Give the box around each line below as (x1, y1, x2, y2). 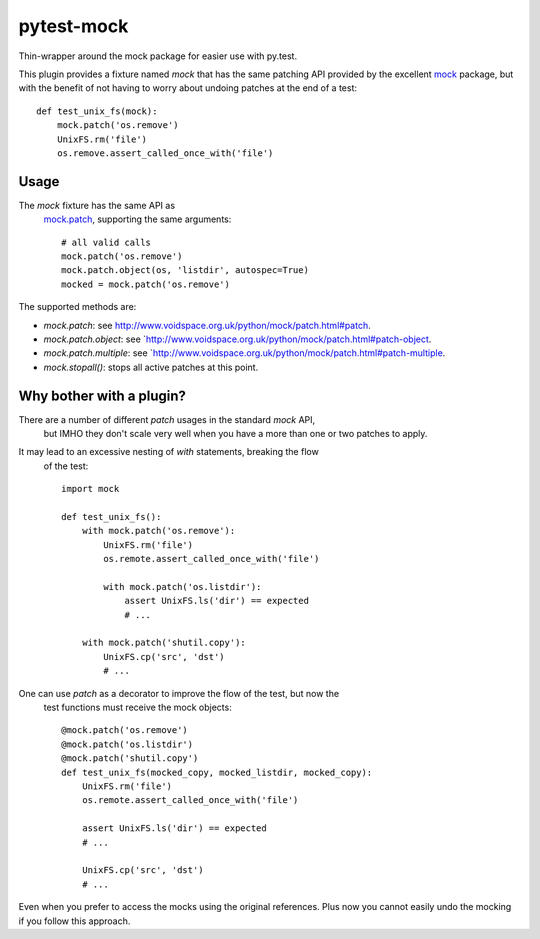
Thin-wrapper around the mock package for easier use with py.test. (18, 50, 298, 62)
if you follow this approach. (18, 915, 131, 927)
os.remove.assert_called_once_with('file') (56, 147, 274, 159)
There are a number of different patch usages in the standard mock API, (18, 413, 316, 425)
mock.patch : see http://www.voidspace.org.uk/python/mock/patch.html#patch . (43, 319, 371, 331)
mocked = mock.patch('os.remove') (61, 278, 230, 290)
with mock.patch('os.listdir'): (103, 581, 262, 592)
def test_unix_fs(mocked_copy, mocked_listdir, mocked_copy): (61, 766, 373, 778)
